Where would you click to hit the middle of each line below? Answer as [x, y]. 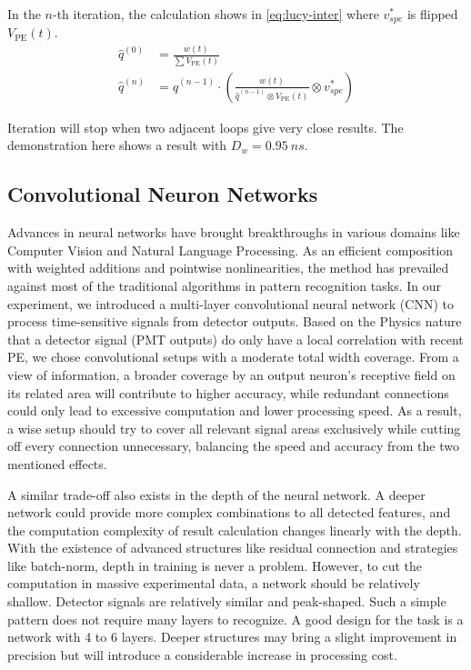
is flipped [432, 14]
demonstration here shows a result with [117, 145]
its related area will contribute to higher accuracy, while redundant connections [228, 392]
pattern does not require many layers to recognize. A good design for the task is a [235, 619]
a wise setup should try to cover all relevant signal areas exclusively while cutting [234, 428]
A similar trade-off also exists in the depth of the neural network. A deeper [216, 494]
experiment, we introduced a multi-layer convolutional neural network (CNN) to [230, 303]
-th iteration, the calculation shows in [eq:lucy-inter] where [216, 14]
